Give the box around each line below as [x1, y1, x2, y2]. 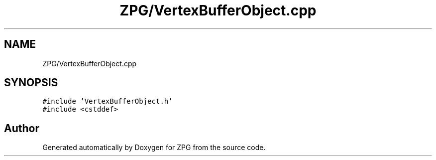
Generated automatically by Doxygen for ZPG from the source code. [42, 143, 266, 152]
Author [4, 122, 39, 135]
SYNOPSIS [4, 76, 58, 89]
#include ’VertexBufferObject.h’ [42, 97, 173, 106]
